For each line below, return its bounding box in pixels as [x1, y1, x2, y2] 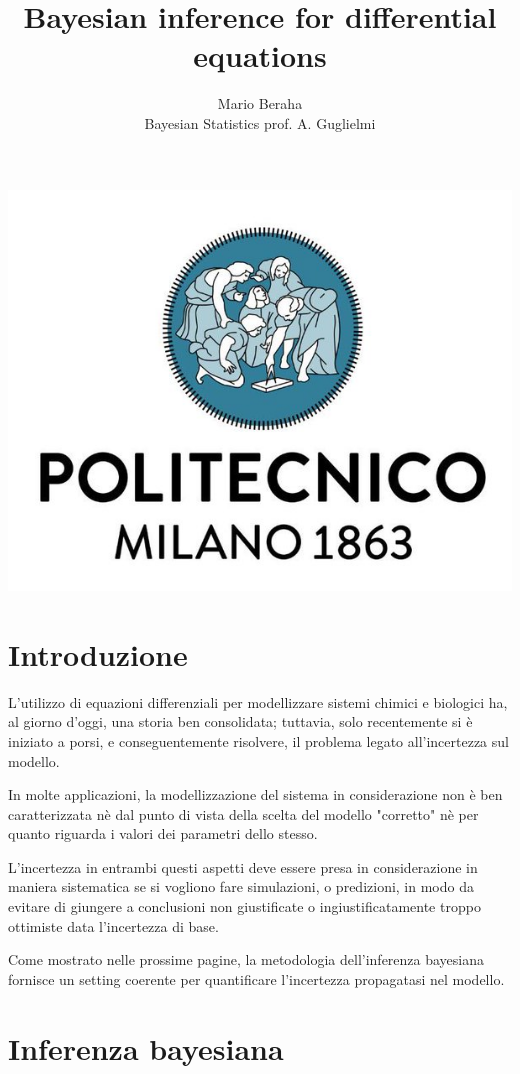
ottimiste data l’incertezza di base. [8, 915, 219, 936]
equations [193, 35, 327, 76]
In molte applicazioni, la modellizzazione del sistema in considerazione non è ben [8, 784, 503, 805]
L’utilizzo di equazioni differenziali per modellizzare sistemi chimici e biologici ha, [8, 691, 508, 712]
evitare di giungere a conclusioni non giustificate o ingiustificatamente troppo [8, 896, 481, 917]
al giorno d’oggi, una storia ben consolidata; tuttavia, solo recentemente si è [8, 711, 473, 732]
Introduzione [8, 633, 188, 674]
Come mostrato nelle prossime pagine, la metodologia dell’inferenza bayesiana [8, 949, 485, 970]
